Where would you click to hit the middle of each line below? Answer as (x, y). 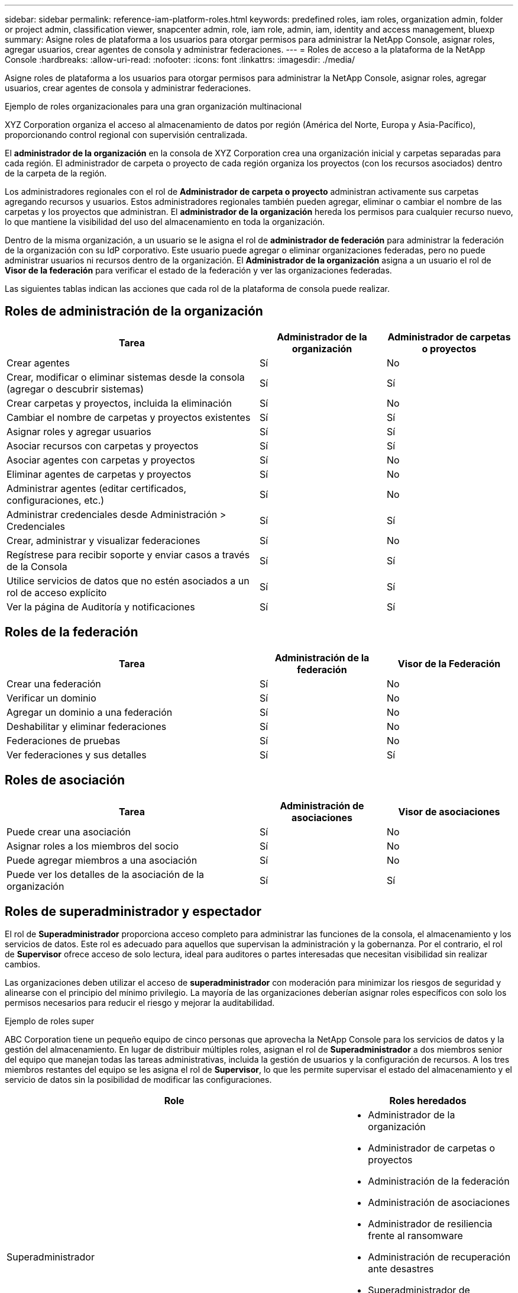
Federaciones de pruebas (64, 740)
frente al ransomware (415, 1236)
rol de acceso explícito (57, 592)
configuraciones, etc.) (56, 500)
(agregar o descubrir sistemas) (75, 389)
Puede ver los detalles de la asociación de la (106, 874)
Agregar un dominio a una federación (90, 712)
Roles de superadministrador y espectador (133, 911)
